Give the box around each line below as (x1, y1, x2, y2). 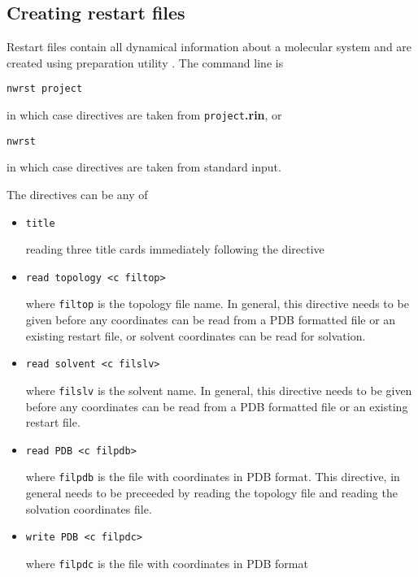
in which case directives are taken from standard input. (7, 158, 281, 176)
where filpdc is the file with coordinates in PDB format (25, 554, 308, 571)
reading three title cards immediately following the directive (25, 241, 324, 258)
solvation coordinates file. (25, 500, 152, 517)
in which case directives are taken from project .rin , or (7, 106, 282, 124)
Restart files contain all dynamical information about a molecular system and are (7, 38, 412, 55)
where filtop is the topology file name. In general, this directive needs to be (25, 295, 409, 312)
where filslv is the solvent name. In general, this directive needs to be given (25, 381, 412, 398)
